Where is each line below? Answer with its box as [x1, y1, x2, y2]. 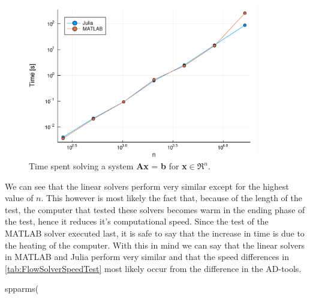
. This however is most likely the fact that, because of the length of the [41, 192, 302, 204]
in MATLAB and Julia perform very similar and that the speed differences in [5, 250, 289, 263]
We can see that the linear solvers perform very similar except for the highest [5, 180, 289, 192]
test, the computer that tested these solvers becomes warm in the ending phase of [5, 203, 305, 216]
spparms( [5, 282, 39, 295]
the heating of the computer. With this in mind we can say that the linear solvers [5, 238, 305, 251]
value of [5, 192, 34, 204]
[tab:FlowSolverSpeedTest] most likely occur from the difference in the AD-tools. [5, 262, 302, 274]
